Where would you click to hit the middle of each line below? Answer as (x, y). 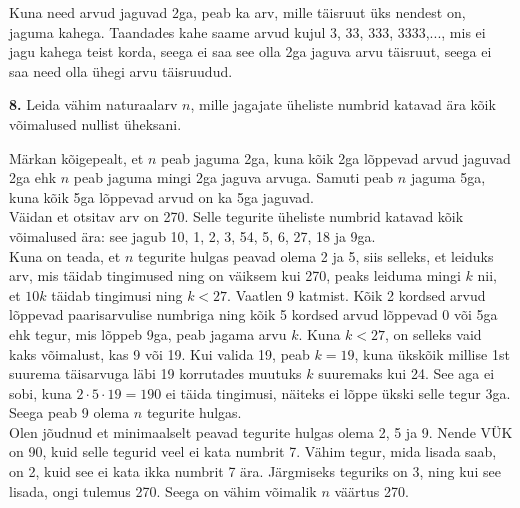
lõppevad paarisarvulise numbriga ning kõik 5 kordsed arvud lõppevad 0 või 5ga (253, 314)
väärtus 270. (371, 490)
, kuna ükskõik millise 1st (432, 353)
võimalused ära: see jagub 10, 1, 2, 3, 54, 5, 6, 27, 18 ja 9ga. (192, 235)
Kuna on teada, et (65, 255)
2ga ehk (33, 177)
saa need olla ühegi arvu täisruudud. (121, 70)
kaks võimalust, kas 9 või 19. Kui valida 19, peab (159, 353)
